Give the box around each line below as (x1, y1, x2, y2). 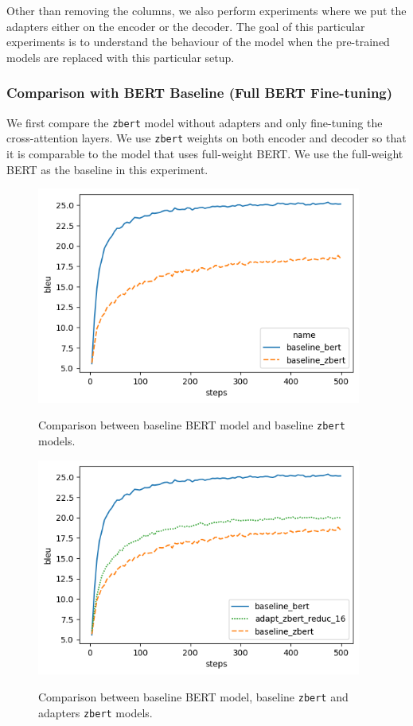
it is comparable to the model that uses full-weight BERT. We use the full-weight (6, 145, 403, 161)
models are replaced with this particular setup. (6, 49, 235, 65)
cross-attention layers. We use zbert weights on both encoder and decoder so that (6, 130, 407, 146)
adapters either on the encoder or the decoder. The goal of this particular (6, 17, 365, 34)
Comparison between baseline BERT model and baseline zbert (38, 417, 345, 433)
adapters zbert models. (38, 704, 153, 720)
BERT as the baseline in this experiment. (6, 161, 208, 177)
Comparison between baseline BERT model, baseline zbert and (38, 689, 349, 705)
